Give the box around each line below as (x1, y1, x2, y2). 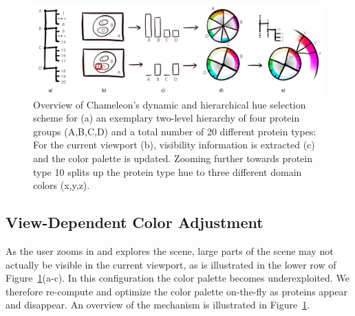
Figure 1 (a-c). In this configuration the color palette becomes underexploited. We (6, 271, 349, 285)
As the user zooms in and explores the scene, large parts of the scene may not (6, 243, 334, 258)
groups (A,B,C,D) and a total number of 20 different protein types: (33, 124, 316, 138)
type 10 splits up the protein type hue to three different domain (33, 164, 302, 179)
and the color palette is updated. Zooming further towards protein (33, 150, 312, 165)
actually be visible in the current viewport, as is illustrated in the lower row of (6, 257, 336, 271)
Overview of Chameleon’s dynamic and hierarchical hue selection (33, 97, 306, 111)
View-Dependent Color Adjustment (6, 212, 263, 233)
